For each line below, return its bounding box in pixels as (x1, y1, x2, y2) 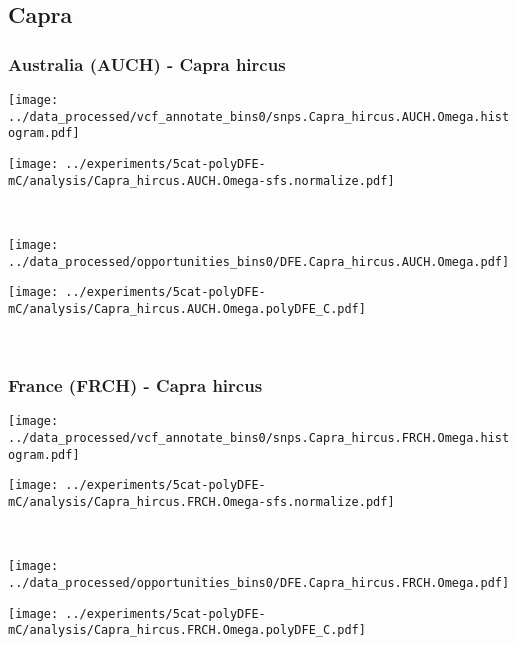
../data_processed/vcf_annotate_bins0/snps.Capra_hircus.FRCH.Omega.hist (8, 430, 510, 445)
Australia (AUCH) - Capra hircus (8, 51, 286, 76)
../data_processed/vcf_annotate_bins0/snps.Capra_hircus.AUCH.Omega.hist (8, 109, 510, 124)
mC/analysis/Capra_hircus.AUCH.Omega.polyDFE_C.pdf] (8, 301, 366, 316)
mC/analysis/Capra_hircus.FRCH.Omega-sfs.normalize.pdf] (8, 494, 395, 509)
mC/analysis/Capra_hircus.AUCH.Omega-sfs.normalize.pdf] (8, 173, 395, 188)
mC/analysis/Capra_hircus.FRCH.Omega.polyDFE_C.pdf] (8, 623, 366, 638)
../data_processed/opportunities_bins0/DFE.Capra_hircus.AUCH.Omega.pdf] (8, 254, 510, 269)
